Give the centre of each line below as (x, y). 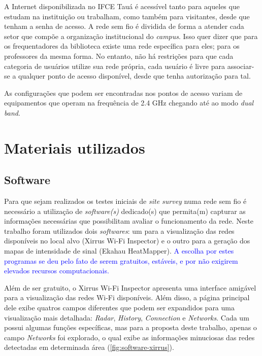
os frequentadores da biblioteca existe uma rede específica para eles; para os (122, 46)
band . (12, 112)
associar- (241, 66)
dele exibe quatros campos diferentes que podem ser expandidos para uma (119, 308)
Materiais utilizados (75, 147)
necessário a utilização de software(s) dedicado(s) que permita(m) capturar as (125, 211)
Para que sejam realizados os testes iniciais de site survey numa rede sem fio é (125, 201)
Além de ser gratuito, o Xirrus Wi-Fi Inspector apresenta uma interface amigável (130, 287)
